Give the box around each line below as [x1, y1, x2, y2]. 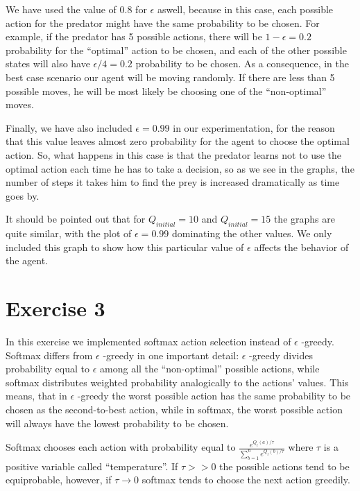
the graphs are [273, 212, 335, 226]
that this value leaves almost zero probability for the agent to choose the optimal [6, 134, 350, 148]
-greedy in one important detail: [103, 347, 239, 362]
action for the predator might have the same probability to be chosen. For [6, 15, 320, 30]
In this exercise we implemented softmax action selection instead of [6, 334, 291, 349]
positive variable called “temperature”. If [6, 458, 178, 473]
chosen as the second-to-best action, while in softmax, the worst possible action [6, 402, 343, 416]
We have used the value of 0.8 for [6, 2, 147, 16]
